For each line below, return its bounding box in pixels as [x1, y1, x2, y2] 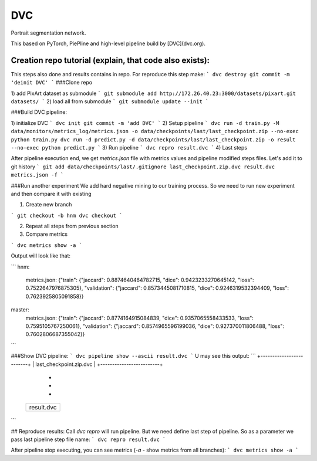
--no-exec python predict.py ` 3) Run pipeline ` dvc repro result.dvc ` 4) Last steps [11, 144, 248, 151]
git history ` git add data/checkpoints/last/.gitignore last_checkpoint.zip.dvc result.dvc [11, 163, 275, 170]
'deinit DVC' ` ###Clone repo [11, 79, 93, 86]
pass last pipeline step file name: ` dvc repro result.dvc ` [11, 436, 166, 443]
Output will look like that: [11, 252, 70, 259]
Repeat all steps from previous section [25, 223, 119, 230]
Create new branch [25, 201, 72, 208]
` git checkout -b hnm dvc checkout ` [11, 212, 123, 219]
